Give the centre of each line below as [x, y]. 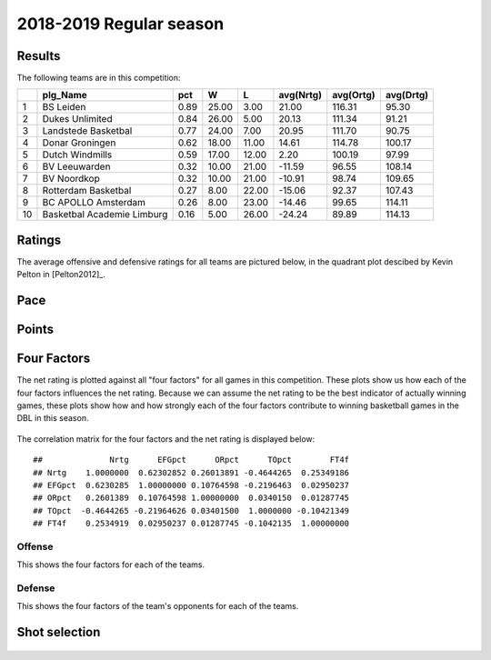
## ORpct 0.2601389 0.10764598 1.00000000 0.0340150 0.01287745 [191, 498]
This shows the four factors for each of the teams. [111, 565]
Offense [35, 546]
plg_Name [65, 95]
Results [39, 56]
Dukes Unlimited [77, 119]
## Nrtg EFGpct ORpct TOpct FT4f [191, 460]
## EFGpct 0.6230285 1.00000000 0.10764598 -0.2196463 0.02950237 [191, 485]
